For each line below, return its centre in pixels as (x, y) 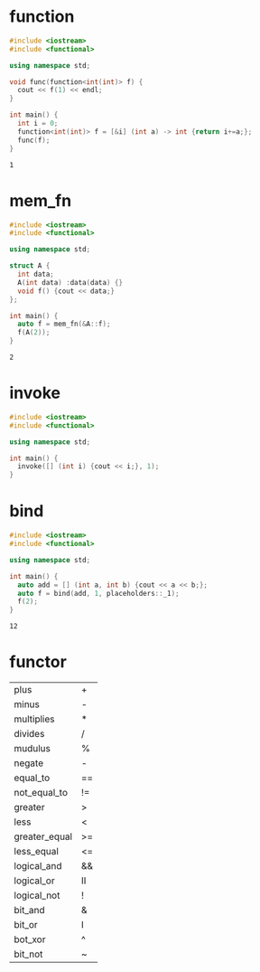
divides (29, 734)
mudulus (32, 749)
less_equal (36, 852)
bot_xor (30, 939)
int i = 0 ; (38, 124)
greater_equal (43, 836)
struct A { (30, 266)
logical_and (38, 866)
